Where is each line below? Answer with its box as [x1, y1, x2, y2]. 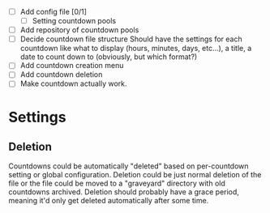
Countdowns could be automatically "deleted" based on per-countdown [8, 161, 249, 171]
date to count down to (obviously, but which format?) [19, 52, 198, 62]
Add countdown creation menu [19, 61, 124, 70]
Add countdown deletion [19, 70, 103, 79]
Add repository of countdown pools [19, 25, 139, 35]
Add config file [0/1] [19, 7, 88, 16]
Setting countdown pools [32, 16, 116, 26]
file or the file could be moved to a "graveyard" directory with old [8, 178, 225, 189]
